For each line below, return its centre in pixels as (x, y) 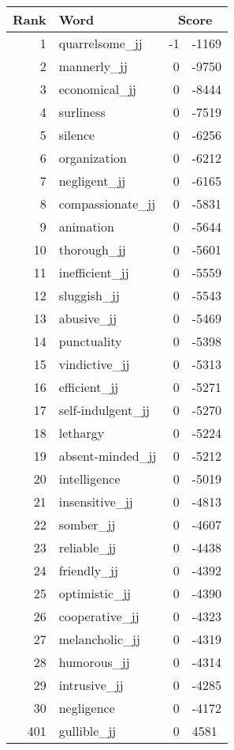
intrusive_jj (91, 685)
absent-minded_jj (108, 456)
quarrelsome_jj (100, 43)
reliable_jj (87, 547)
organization (93, 158)
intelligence (89, 479)
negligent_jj (92, 181)
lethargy (82, 433)
